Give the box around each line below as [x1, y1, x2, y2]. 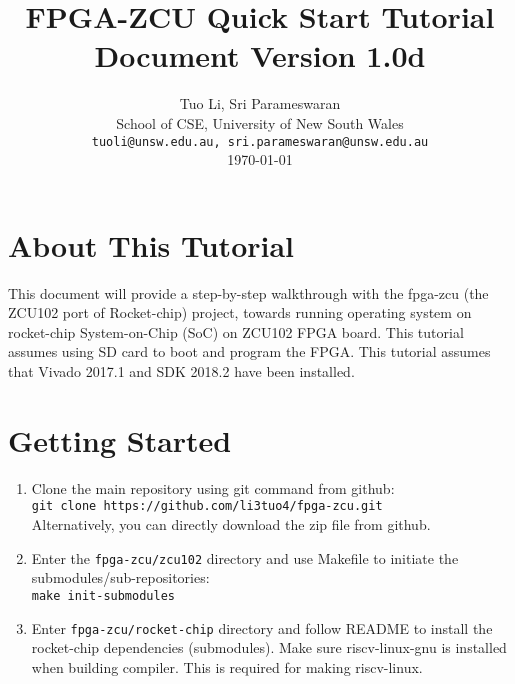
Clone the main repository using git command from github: [31, 477, 395, 498]
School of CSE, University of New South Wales [116, 112, 404, 133]
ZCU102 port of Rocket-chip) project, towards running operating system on [8, 302, 472, 323]
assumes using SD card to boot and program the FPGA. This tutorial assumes [8, 341, 491, 362]
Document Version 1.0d [94, 35, 426, 76]
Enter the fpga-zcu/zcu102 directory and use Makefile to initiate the [31, 547, 459, 568]
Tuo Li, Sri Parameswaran [179, 93, 341, 114]
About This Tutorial [8, 224, 295, 265]
